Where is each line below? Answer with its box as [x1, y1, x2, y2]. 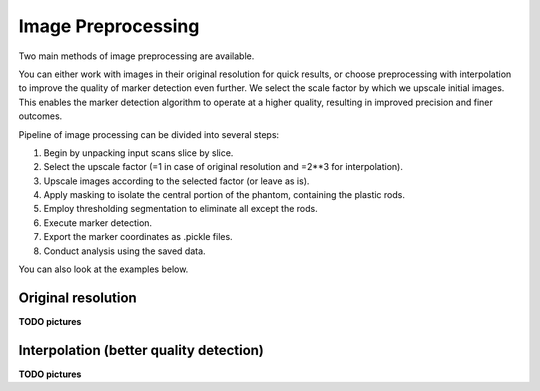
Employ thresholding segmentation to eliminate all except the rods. [43, 203, 319, 215]
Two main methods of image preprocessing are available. [18, 50, 255, 62]
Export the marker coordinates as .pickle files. [43, 231, 234, 243]
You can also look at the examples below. [18, 263, 189, 275]
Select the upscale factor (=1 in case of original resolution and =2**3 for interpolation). [43, 161, 404, 173]
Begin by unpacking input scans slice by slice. [43, 146, 234, 159]
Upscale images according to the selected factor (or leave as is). [43, 175, 310, 187]
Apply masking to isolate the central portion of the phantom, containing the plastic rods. [43, 189, 405, 201]
